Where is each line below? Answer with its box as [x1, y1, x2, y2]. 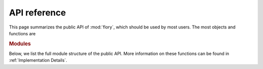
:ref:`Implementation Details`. [9, 57, 68, 63]
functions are [9, 30, 36, 36]
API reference [9, 7, 66, 18]
